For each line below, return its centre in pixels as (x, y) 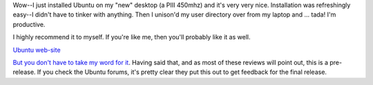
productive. (29, 24)
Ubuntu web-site (37, 50)
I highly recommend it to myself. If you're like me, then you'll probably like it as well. (132, 37)
